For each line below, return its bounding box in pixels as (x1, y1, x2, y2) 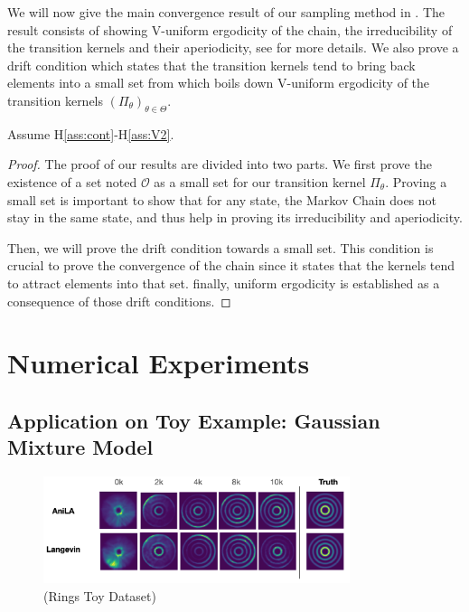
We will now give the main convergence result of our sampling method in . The (7, 3, 446, 21)
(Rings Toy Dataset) (43, 586, 156, 605)
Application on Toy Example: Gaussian (7, 406, 380, 434)
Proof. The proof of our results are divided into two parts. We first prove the (7, 155, 432, 174)
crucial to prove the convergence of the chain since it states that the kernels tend (7, 256, 455, 275)
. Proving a (385, 172, 447, 191)
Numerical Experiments (7, 344, 310, 381)
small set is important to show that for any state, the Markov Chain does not (7, 190, 437, 209)
